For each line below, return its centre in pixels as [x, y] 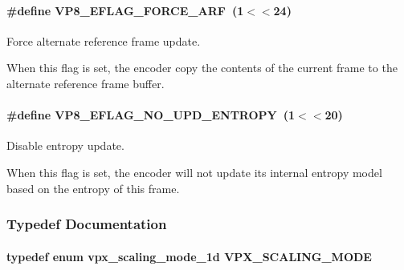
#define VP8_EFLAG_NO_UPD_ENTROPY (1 [151, 115]
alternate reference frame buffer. [86, 83]
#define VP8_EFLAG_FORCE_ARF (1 [125, 10]
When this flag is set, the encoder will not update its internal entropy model [194, 172]
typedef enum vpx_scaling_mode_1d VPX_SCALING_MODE [189, 256]
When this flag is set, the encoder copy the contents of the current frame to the [202, 68]
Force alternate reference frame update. [104, 40]
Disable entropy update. [65, 145]
